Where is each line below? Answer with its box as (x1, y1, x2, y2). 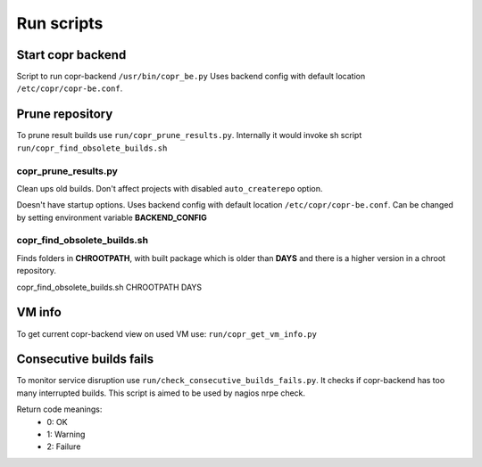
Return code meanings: (16, 404, 103, 414)
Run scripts (16, 13, 104, 33)
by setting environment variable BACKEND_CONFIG (16, 212, 207, 223)
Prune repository (16, 107, 113, 122)
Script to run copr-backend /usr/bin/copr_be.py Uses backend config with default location (16, 71, 366, 82)
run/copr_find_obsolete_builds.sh (16, 143, 168, 153)
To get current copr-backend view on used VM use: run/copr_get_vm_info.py (16, 328, 317, 339)
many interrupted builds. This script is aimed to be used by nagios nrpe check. (16, 388, 306, 398)
